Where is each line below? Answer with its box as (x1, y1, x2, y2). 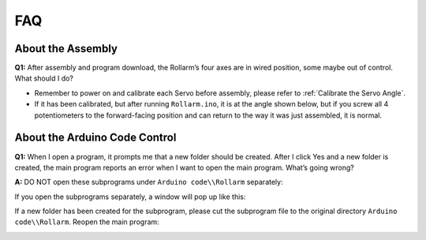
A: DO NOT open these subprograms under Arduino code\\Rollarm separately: (14, 178, 283, 187)
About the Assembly (14, 42, 118, 55)
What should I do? (14, 73, 74, 83)
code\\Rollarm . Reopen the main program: (14, 217, 159, 227)
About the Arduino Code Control (14, 131, 177, 144)
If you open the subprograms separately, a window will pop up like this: (14, 192, 246, 201)
